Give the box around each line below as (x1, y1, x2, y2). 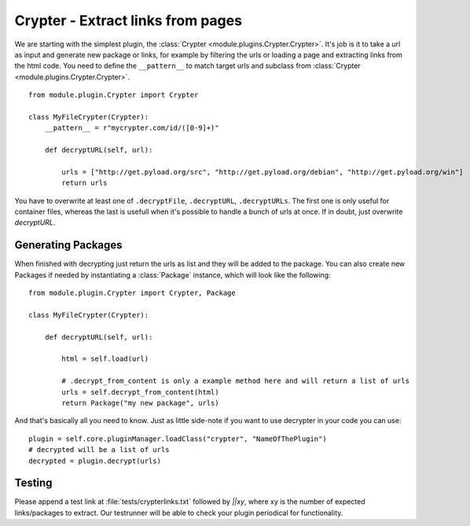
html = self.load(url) (61, 355, 149, 363)
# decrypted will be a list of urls (28, 445, 170, 454)
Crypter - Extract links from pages (14, 12, 243, 29)
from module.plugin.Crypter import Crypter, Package (28, 289, 236, 298)
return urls (61, 178, 108, 188)
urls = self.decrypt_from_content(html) (61, 388, 219, 396)
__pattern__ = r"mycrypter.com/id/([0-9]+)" (44, 123, 219, 133)
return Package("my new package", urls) (61, 399, 219, 407)
